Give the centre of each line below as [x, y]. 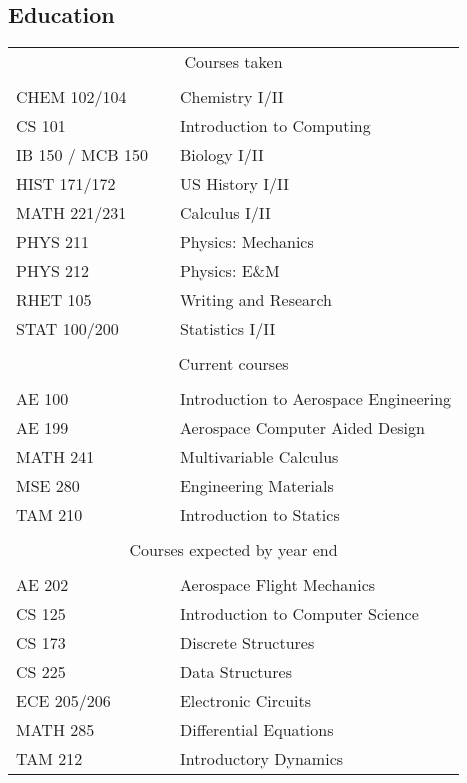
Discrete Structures [247, 643]
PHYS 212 [53, 271]
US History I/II [234, 184]
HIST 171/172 [66, 184]
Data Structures [235, 672]
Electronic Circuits [245, 701]
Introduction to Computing [275, 126]
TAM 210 [49, 515]
